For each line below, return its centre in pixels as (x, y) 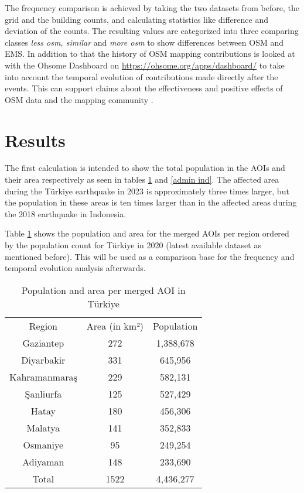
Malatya (43, 427)
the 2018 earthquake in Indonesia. (66, 213)
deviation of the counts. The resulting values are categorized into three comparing (152, 31)
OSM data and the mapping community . (79, 99)
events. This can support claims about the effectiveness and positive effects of (144, 88)
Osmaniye (43, 444)
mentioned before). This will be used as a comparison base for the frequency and (150, 256)
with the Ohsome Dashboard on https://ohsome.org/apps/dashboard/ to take (145, 65)
